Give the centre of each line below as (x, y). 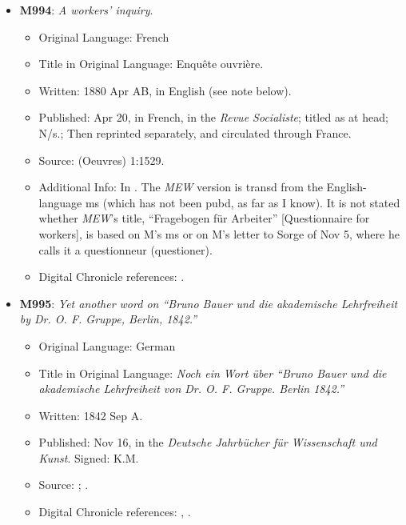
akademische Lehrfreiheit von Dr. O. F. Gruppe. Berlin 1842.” (191, 389)
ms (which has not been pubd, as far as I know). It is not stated (243, 202)
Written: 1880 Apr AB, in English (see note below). (165, 90)
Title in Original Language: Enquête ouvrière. (151, 64)
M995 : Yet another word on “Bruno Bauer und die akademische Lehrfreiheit (209, 303)
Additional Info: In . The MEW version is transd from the (181, 187)
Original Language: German (107, 345)
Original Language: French (104, 36)
